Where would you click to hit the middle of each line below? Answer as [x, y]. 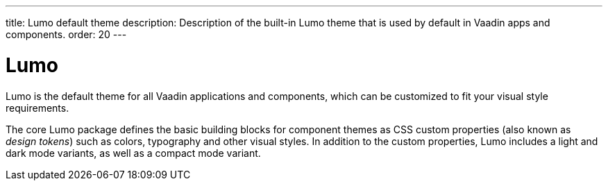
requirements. [37, 108]
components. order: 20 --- [66, 34]
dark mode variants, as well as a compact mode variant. [133, 153]
